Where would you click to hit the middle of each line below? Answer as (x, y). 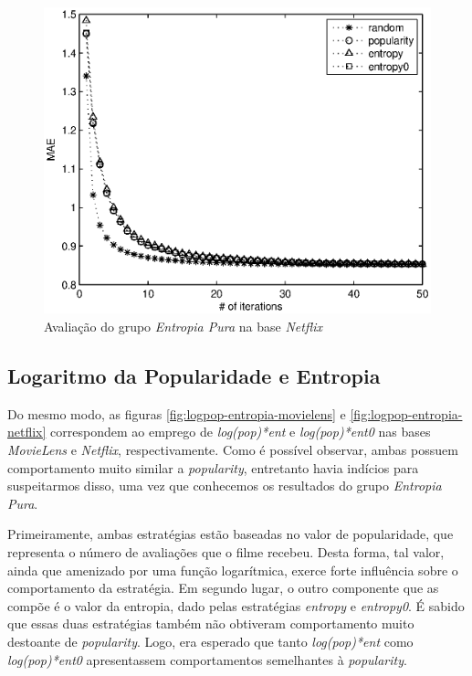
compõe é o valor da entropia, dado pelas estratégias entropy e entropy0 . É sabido (236, 605)
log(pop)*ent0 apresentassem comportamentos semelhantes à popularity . (207, 659)
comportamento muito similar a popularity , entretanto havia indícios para (213, 467)
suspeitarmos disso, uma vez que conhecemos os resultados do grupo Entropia (225, 486)
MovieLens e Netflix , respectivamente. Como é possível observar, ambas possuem (233, 450)
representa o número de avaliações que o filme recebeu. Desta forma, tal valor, (226, 552)
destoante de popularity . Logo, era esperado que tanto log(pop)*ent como (210, 641)
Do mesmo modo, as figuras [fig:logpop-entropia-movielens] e (177, 413)
